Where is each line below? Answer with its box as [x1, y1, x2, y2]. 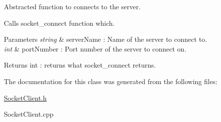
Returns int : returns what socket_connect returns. [4, 60, 156, 70]
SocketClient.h [4, 92, 47, 103]
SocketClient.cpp [4, 109, 54, 119]
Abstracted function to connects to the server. [4, 1, 141, 11]
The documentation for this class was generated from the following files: [4, 76, 218, 86]
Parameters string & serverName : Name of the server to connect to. [4, 34, 207, 44]
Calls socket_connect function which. [4, 17, 115, 28]
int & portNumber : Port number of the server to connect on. [4, 43, 187, 53]
